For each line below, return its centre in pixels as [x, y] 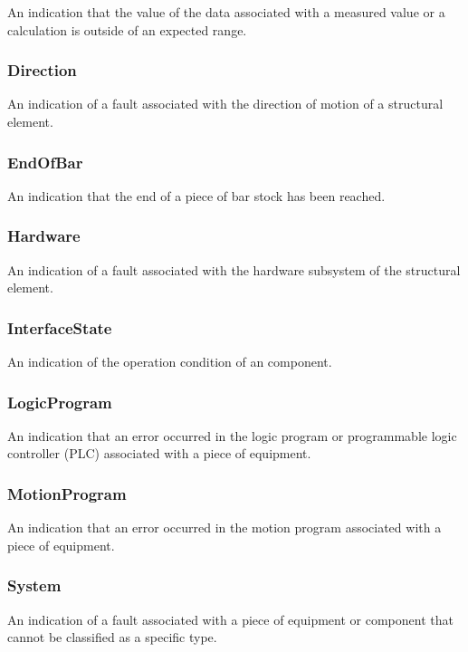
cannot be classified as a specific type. [112, 637]
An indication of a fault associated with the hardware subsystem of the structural [234, 269]
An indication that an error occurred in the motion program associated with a [224, 527]
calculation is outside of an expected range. [127, 29]
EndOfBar [45, 162]
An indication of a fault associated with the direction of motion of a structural [225, 104]
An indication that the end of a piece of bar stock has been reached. [196, 195]
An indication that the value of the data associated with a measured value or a [226, 12]
